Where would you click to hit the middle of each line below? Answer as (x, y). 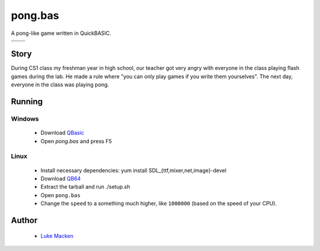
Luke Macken (57, 236)
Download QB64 (61, 178)
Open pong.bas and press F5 (76, 141)
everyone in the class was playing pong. (60, 85)
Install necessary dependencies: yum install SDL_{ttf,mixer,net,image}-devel (133, 170)
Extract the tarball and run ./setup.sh (85, 187)
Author (24, 220)
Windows (25, 119)
